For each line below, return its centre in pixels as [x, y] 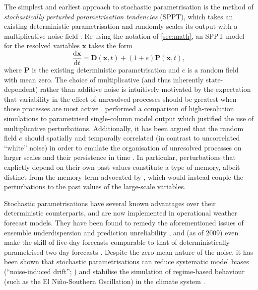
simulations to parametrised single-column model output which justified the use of [129, 118]
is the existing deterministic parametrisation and [106, 70]
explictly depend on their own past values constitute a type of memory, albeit [122, 167]
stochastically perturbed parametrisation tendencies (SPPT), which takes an [119, 16]
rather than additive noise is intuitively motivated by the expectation [146, 89]
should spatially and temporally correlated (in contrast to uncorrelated [132, 138]
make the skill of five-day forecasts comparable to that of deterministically [117, 242]
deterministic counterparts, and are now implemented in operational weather [121, 213]
